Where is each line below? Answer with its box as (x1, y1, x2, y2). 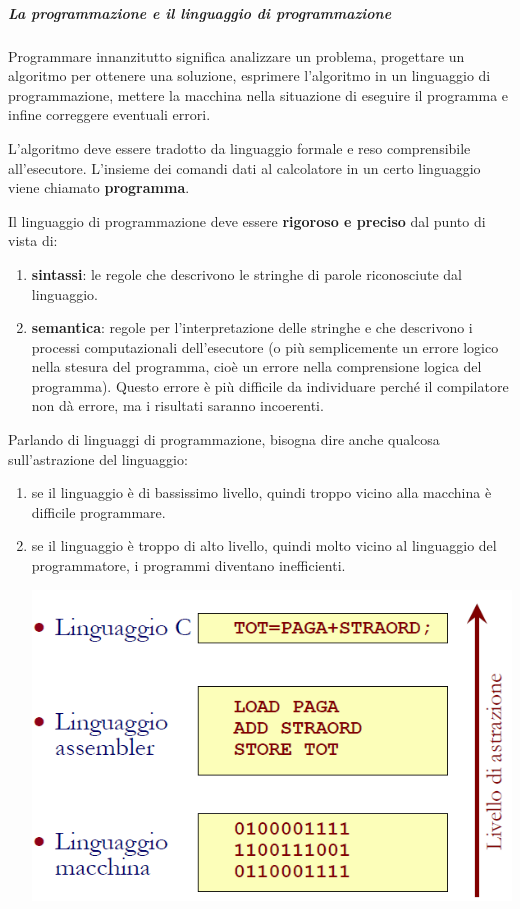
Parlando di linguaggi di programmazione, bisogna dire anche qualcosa (8, 429, 440, 450)
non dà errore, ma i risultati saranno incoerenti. (31, 395, 324, 416)
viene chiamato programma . (8, 177, 190, 198)
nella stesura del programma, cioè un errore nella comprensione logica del (31, 356, 482, 377)
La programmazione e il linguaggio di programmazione (8, 2, 392, 23)
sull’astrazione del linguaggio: (8, 448, 188, 469)
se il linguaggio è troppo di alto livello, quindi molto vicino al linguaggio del (31, 535, 497, 556)
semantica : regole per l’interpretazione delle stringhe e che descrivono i (31, 317, 473, 338)
